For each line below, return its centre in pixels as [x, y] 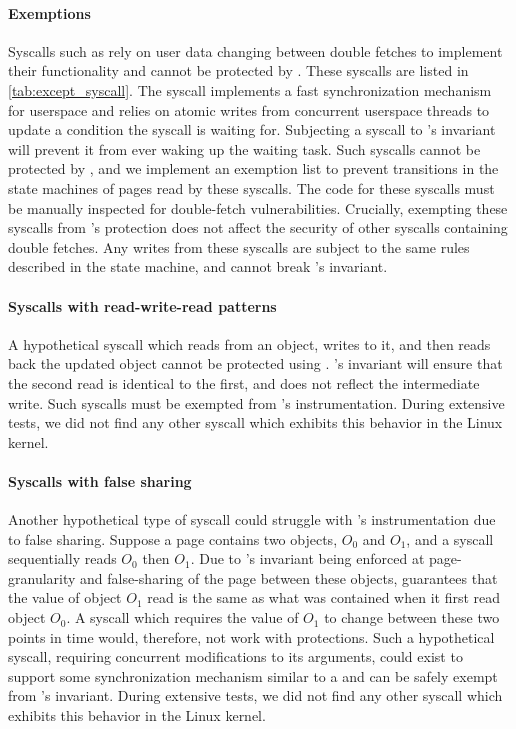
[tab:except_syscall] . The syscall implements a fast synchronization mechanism [250, 89]
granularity [42, 577]
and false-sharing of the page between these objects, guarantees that [289, 577]
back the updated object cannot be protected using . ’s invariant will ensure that [255, 363]
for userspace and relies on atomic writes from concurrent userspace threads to [249, 109]
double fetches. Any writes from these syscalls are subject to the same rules [239, 246]
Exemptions [49, 12]
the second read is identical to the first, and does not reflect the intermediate [244, 382]
